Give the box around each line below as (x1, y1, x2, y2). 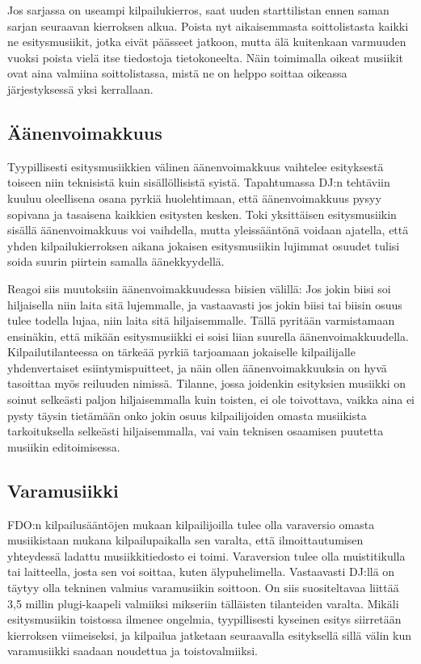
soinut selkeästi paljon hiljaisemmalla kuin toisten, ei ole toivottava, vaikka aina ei (7, 391, 415, 408)
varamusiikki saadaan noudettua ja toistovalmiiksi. (7, 642, 258, 659)
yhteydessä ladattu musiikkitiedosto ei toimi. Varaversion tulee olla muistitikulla (7, 547, 406, 564)
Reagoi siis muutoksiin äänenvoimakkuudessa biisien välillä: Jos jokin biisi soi (7, 279, 391, 296)
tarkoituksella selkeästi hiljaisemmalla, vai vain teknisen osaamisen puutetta (7, 422, 384, 439)
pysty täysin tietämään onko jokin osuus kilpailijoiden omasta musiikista (7, 406, 367, 423)
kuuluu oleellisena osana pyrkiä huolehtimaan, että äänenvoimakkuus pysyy (7, 189, 381, 206)
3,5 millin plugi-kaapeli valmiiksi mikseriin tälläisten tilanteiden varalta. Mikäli (7, 595, 399, 611)
